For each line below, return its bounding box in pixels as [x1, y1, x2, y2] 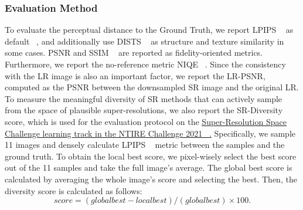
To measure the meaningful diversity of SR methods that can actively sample [5, 92, 282, 104]
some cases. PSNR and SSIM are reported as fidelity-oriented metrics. [5, 46, 263, 59]
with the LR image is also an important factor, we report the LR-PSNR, [5, 69, 265, 82]
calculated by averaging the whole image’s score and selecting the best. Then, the [5, 172, 297, 185]
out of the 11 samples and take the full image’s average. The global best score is [5, 161, 292, 174]
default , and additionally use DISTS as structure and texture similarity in [5, 35, 284, 47]
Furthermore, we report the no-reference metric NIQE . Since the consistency [5, 58, 286, 70]
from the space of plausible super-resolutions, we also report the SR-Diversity [5, 104, 283, 116]
